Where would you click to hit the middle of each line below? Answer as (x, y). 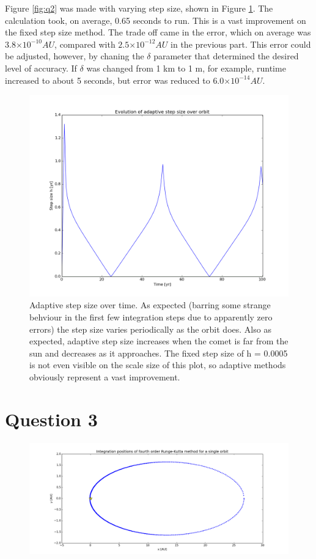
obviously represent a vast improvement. (105, 376)
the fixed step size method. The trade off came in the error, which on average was (158, 32)
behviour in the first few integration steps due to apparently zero (151, 317)
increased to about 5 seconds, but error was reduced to (108, 80)
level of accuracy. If (41, 68)
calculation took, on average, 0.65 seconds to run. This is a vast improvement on (156, 20)
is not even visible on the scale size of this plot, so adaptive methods (158, 365)
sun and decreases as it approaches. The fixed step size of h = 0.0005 (159, 353)
